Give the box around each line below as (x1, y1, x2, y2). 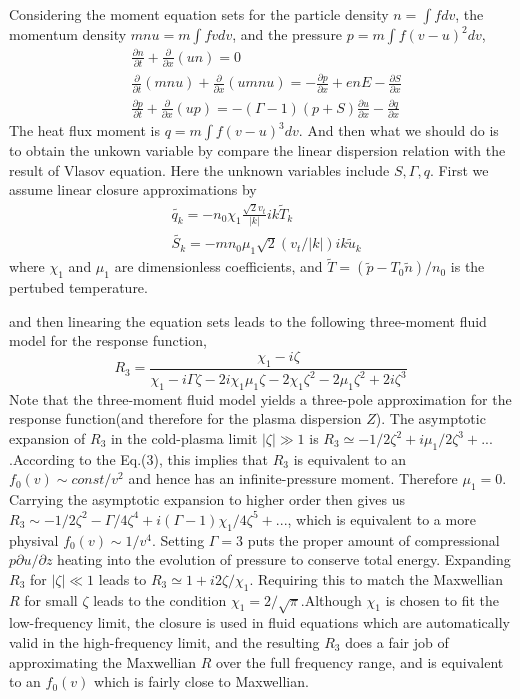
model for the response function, (9, 330, 207, 351)
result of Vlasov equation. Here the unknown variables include (9, 159, 390, 180)
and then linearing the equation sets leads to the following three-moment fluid (9, 310, 487, 331)
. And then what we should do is (298, 120, 499, 141)
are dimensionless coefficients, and (114, 256, 323, 277)
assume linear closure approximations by (9, 179, 257, 200)
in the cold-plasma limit (110, 428, 258, 448)
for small (24, 589, 78, 610)
